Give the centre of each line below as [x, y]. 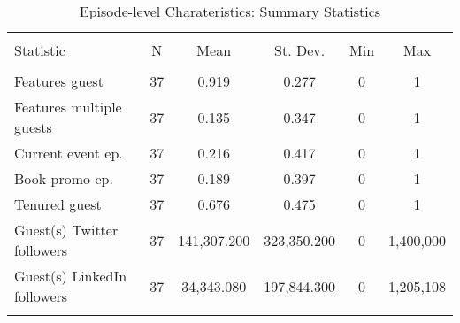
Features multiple [68, 107]
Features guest [59, 81]
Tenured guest [58, 204]
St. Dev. [300, 50]
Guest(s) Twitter [66, 230]
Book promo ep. [64, 178]
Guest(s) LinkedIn [71, 276]
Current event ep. [69, 153]
